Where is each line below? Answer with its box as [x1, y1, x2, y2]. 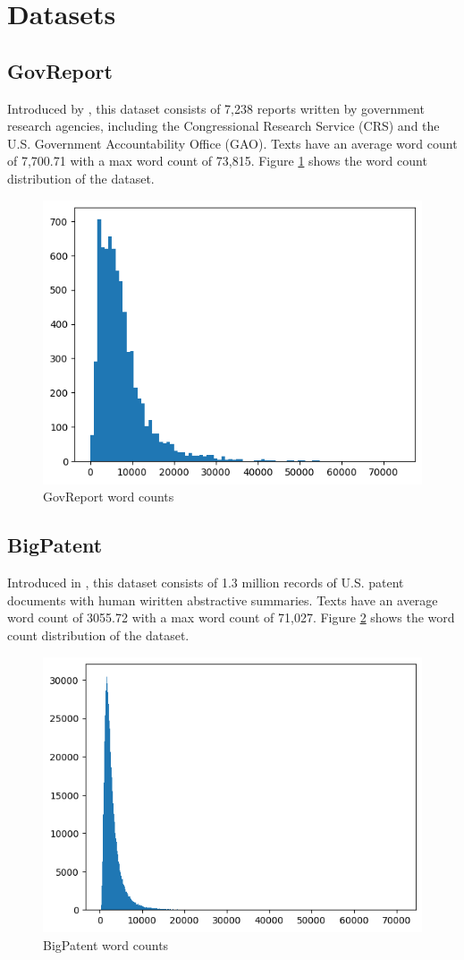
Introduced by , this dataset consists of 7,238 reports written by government [7, 99, 425, 117]
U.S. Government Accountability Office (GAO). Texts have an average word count [7, 133, 458, 152]
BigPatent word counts [43, 935, 169, 954]
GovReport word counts [43, 487, 174, 506]
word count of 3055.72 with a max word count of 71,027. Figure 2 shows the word [7, 608, 455, 627]
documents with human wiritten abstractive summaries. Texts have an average [7, 590, 438, 609]
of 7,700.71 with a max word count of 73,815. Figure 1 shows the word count [7, 151, 427, 170]
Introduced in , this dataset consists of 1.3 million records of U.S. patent [7, 573, 404, 592]
